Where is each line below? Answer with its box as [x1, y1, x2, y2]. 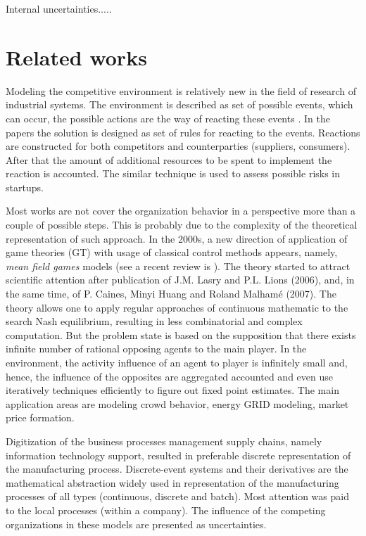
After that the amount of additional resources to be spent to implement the [6, 152, 332, 167]
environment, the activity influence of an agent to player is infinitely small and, [6, 355, 348, 369]
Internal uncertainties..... [6, 1, 112, 15]
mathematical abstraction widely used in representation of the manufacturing [6, 475, 339, 490]
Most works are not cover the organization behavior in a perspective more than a [6, 203, 356, 218]
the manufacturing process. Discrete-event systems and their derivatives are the [6, 461, 348, 476]
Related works [6, 42, 147, 71]
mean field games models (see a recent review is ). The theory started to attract [6, 258, 351, 273]
